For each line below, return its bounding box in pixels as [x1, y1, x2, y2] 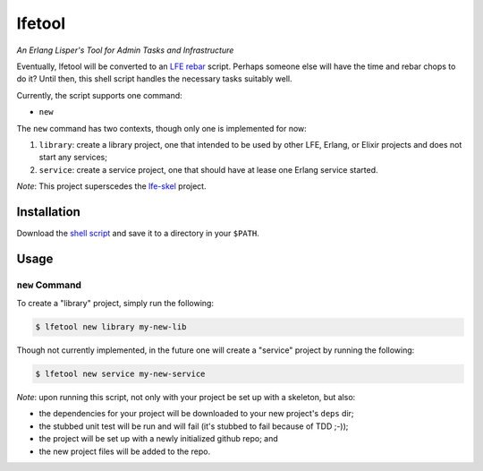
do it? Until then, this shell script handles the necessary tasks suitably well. [16, 73, 292, 84]
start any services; [38, 152, 107, 163]
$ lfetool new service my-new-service [35, 369, 206, 380]
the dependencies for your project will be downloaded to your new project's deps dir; [38, 408, 354, 419]
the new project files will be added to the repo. [38, 446, 210, 457]
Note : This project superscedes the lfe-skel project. [16, 181, 207, 192]
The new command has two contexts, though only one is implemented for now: [16, 123, 308, 133]
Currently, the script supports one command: [16, 90, 182, 100]
